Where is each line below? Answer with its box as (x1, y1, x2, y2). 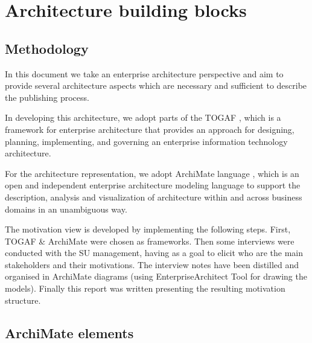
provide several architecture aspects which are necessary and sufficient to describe (5, 79, 307, 92)
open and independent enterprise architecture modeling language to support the (5, 179, 301, 191)
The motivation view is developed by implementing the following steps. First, (5, 223, 291, 236)
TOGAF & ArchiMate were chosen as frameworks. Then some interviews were (5, 234, 294, 247)
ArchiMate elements (5, 323, 134, 342)
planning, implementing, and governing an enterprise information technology (5, 135, 288, 147)
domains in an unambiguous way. (5, 202, 127, 215)
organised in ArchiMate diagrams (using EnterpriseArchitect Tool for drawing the (5, 270, 307, 283)
